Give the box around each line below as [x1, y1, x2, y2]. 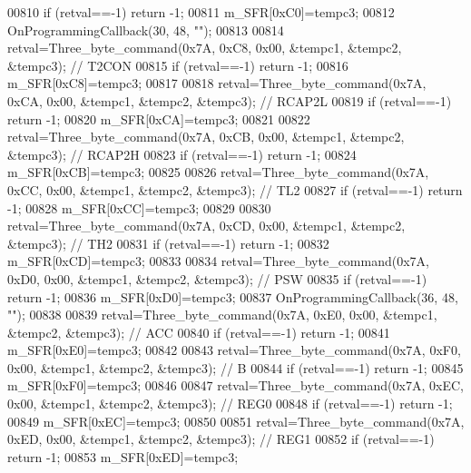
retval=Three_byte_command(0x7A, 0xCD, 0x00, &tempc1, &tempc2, [7, 216, 406, 235]
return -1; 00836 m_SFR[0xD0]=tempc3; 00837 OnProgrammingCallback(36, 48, [7, 287, 458, 306]
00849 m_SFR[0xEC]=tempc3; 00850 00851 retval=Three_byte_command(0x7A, [7, 411, 465, 430]
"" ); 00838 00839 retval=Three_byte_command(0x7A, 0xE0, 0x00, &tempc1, [7, 305, 437, 324]
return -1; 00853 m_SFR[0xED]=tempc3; [7, 447, 239, 466]
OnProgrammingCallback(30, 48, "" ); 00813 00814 [7, 20, 284, 39]
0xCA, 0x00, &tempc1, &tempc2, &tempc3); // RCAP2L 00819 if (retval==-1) [7, 91, 452, 110]
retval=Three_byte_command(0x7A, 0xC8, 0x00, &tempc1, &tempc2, [7, 38, 402, 57]
